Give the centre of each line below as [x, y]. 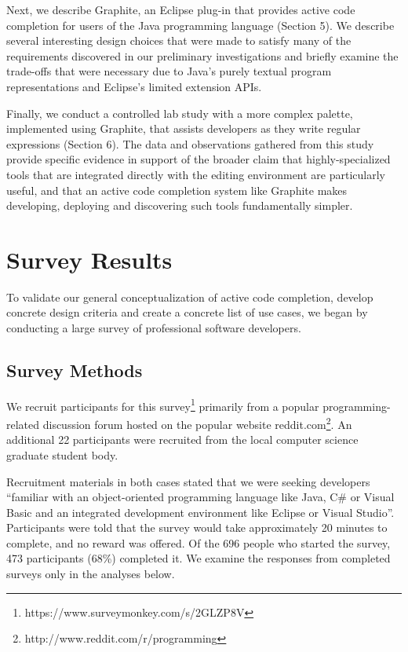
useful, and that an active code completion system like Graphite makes [177, 190]
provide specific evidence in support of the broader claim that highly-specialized [199, 159]
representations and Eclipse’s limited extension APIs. [134, 86]
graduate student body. [62, 454]
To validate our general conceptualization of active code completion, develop [190, 297]
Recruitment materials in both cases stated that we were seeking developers [188, 481]
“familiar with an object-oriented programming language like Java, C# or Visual [200, 497]
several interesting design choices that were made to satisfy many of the [179, 40]
